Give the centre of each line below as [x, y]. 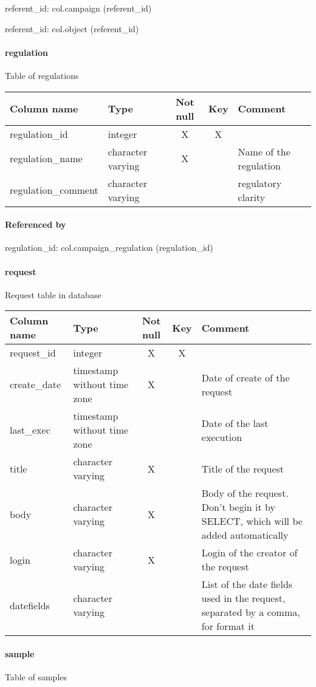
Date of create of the [246, 377]
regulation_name [46, 159]
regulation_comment [54, 190]
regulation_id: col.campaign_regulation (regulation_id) [109, 248]
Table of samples [36, 677]
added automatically [245, 535]
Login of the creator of [249, 553]
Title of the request [243, 468]
